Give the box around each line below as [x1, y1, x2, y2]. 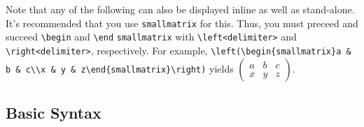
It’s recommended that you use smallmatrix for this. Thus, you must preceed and [6, 15, 358, 30]
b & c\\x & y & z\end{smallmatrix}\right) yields [6, 61, 234, 75]
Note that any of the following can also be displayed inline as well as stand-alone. [6, 2, 355, 16]
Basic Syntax [6, 101, 101, 123]
